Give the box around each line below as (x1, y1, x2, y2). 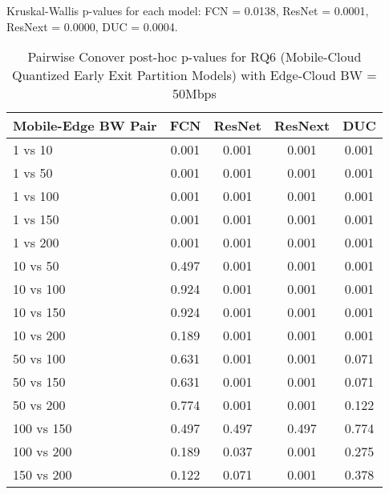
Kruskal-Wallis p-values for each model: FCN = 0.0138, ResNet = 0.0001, (6, 2, 369, 18)
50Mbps (172, 84, 217, 103)
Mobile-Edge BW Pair (13, 116, 157, 135)
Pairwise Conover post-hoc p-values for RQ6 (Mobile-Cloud (27, 47, 362, 66)
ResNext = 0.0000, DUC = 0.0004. (6, 18, 178, 34)
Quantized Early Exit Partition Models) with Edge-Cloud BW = (12, 66, 377, 85)
